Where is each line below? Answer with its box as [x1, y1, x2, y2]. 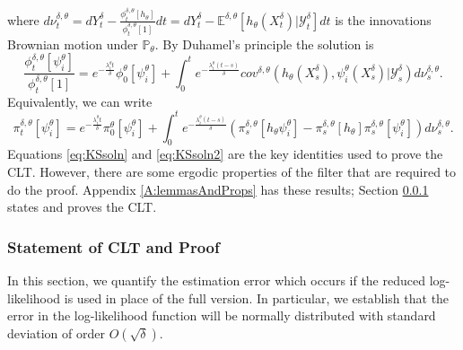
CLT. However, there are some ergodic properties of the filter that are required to [7, 162, 457, 180]
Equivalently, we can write [7, 92, 153, 110]
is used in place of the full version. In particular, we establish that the [64, 288, 450, 307]
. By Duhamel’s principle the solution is [154, 34, 374, 53]
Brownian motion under [7, 34, 138, 53]
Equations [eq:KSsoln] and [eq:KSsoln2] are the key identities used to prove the [7, 144, 443, 163]
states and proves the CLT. [7, 197, 157, 216]
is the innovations [335, 10, 432, 29]
